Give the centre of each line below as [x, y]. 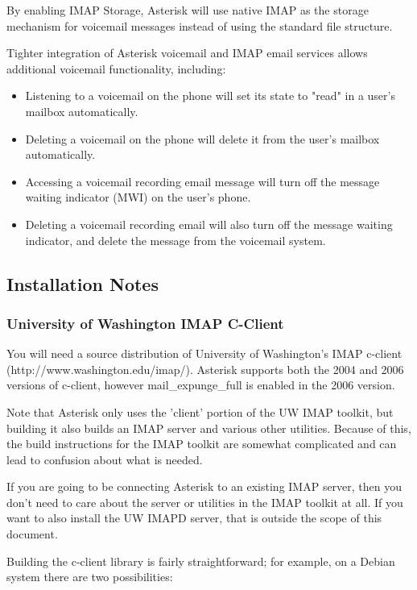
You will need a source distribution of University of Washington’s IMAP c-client [204, 353]
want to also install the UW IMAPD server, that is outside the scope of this [194, 518]
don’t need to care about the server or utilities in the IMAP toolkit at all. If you [205, 502]
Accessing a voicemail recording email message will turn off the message [202, 181]
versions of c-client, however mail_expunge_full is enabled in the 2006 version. [201, 385]
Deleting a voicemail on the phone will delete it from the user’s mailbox [202, 138]
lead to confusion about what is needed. [105, 459]
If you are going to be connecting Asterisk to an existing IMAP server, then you [204, 486]
